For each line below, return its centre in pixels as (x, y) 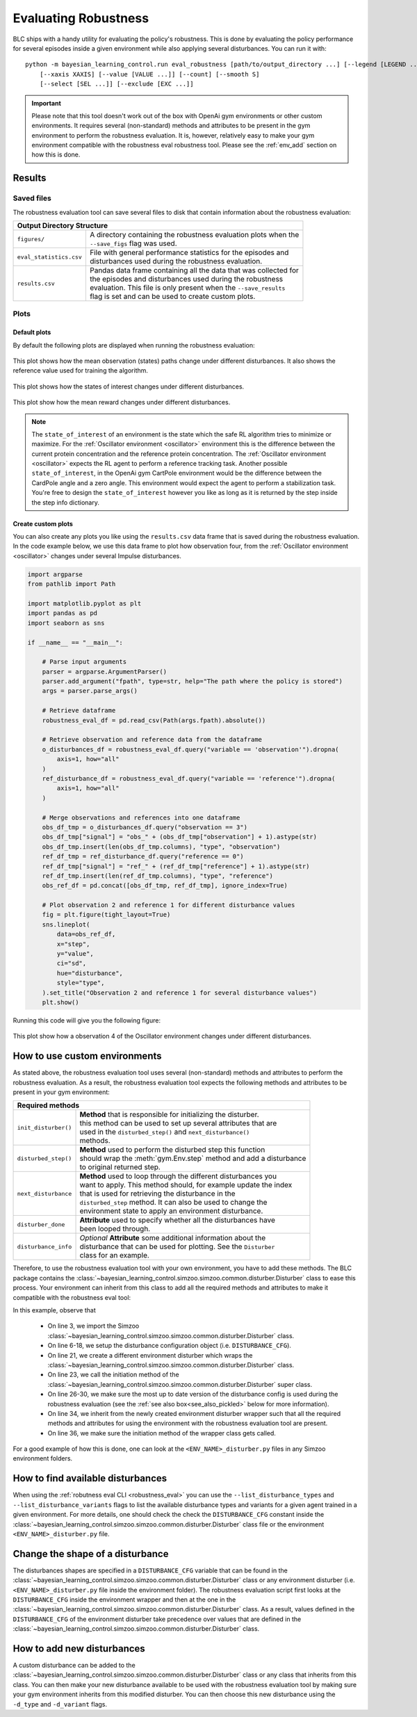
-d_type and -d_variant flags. (60, 1704)
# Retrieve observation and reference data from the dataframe (152, 740)
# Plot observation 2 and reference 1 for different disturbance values (169, 905)
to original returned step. (120, 1167)
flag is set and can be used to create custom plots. (172, 296)
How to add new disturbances (79, 1649)
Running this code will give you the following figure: (87, 1020)
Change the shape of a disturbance (91, 1554)
